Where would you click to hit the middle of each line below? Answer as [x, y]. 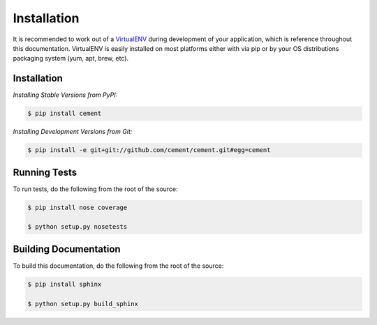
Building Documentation [67, 249]
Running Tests [45, 172]
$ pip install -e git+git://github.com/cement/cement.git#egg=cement [149, 150]
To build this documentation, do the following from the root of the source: [118, 266]
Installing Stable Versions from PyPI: [65, 95]
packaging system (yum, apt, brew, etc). [71, 59]
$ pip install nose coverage [77, 207]
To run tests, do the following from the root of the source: [95, 189]
